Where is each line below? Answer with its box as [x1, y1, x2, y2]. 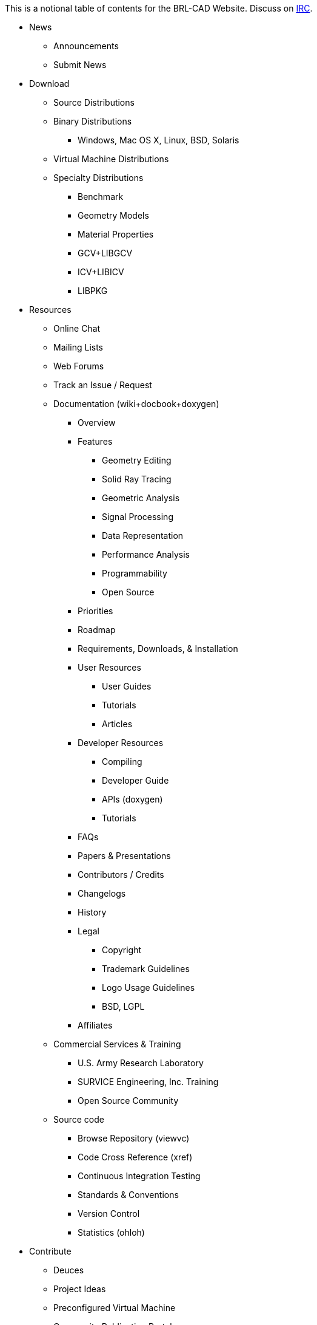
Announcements [53, 41, 119, 51]
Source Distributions [53, 97, 135, 108]
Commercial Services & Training [53, 1039, 181, 1049]
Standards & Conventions [78, 1190, 179, 1200]
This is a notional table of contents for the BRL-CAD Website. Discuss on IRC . [5, 3, 313, 13]
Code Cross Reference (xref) [78, 1152, 193, 1162]
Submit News [53, 60, 107, 70]
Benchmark [78, 191, 124, 202]
